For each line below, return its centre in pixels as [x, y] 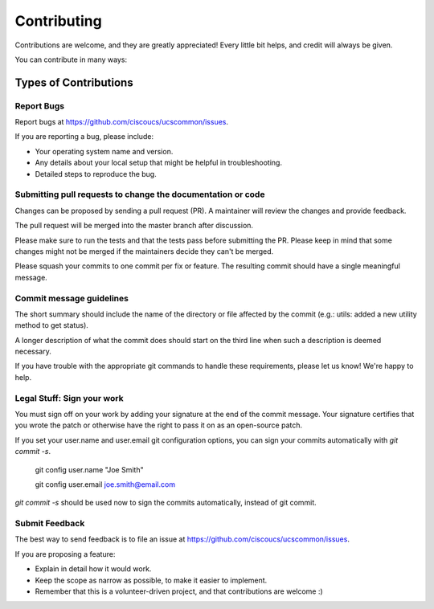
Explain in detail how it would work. [93, 569]
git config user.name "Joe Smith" [89, 469]
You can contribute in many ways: [71, 59]
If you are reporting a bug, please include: [84, 137]
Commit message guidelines [72, 298]
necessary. [33, 352]
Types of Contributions [74, 82]
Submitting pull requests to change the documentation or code [140, 194]
